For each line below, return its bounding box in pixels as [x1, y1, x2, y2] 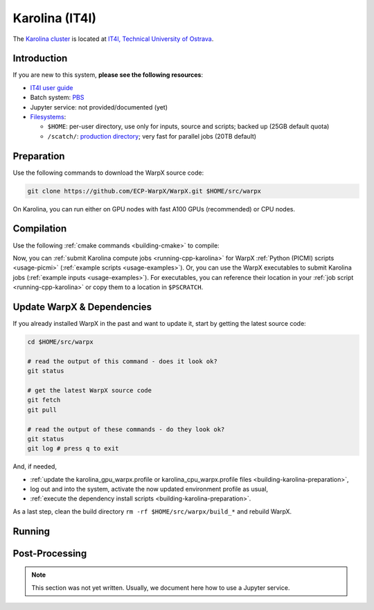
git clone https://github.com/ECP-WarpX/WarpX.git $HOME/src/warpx [27, 187, 262, 195]
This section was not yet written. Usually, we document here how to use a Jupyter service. [31, 583, 290, 592]
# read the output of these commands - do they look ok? [27, 425, 225, 433]
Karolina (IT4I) [12, 10, 97, 26]
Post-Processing [12, 548, 87, 559]
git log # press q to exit [27, 444, 119, 453]
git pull [27, 406, 57, 414]
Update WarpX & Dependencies [12, 301, 152, 313]
